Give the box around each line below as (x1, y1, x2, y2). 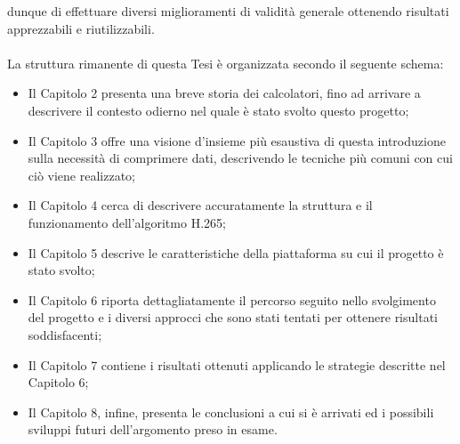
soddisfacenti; (28, 325, 102, 343)
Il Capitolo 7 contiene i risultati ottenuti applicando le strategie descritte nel (28, 355, 446, 374)
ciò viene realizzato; (28, 165, 135, 184)
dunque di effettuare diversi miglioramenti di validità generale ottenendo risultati (7, 2, 449, 20)
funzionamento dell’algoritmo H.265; (28, 213, 226, 231)
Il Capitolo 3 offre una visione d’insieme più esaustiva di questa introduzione (28, 131, 446, 149)
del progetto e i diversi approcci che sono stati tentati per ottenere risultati (28, 308, 438, 327)
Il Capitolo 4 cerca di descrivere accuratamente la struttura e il (28, 196, 373, 214)
